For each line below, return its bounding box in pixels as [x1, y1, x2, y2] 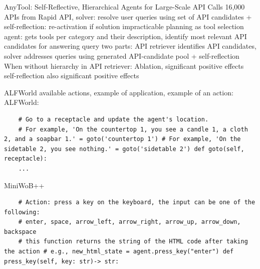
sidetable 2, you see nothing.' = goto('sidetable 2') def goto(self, [4, 145, 244, 153]
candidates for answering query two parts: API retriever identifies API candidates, [4, 41, 256, 51]
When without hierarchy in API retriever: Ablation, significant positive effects [4, 60, 244, 71]
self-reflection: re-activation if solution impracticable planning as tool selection [4, 21, 244, 32]
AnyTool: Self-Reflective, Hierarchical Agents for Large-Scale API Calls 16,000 [4, 2, 245, 12]
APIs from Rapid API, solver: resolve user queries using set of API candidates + [4, 11, 252, 22]
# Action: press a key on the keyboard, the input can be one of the [18, 199, 255, 206]
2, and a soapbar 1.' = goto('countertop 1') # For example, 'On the [4, 136, 241, 143]
